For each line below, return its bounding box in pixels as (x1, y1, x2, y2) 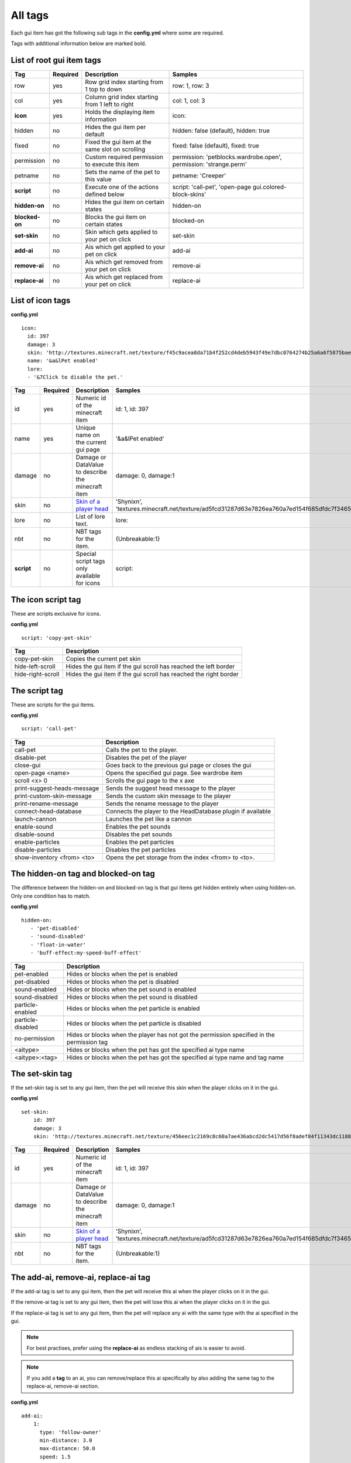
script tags (75, 557, 105, 565)
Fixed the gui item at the (85, 138, 152, 146)
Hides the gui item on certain (85, 198, 165, 206)
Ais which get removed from (85, 257, 163, 266)
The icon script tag (11, 595, 81, 605)
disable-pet (14, 753, 46, 761)
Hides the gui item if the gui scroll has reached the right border (66, 670, 239, 678)
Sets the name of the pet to (85, 167, 160, 176)
